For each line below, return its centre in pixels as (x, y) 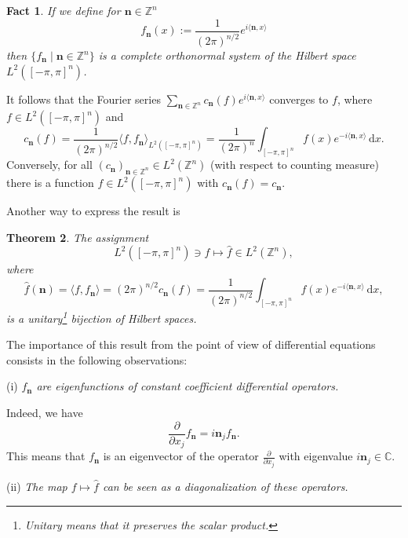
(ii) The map (37, 486)
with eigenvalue (316, 456)
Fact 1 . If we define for (64, 10)
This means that (46, 456)
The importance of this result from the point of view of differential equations (191, 344)
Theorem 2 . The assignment (78, 237)
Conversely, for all (49, 165)
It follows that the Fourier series (84, 99)
